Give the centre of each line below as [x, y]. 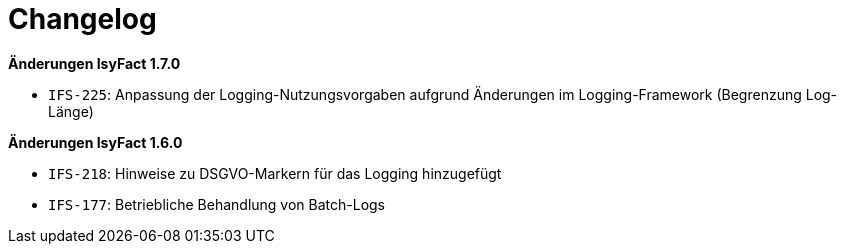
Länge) [71, 111]
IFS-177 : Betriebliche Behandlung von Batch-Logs [217, 204]
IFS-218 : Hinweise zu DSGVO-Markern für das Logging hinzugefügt [275, 173]
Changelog [82, 19]
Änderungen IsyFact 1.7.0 [94, 63]
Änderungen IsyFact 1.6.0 [95, 142]
